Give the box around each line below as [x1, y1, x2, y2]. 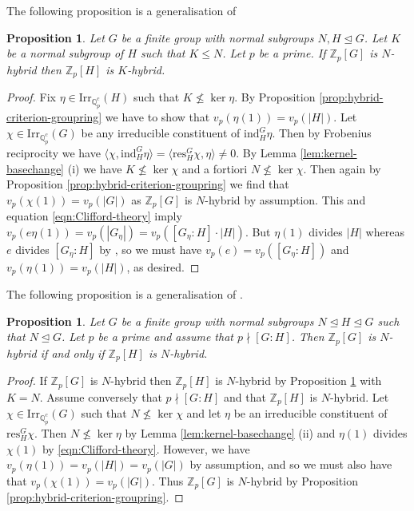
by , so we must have [99, 240, 202, 257]
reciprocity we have [6, 144, 101, 160]
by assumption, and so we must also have [189, 456, 392, 473]
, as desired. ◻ [126, 258, 200, 275]
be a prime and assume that [98, 328, 233, 345]
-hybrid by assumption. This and [205, 191, 366, 208]
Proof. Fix [6, 89, 56, 105]
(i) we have [67, 160, 122, 176]
